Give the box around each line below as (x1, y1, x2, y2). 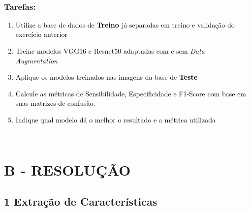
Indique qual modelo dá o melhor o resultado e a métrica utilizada (15, 114, 216, 124)
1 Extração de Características (4, 193, 157, 209)
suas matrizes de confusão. (15, 98, 95, 108)
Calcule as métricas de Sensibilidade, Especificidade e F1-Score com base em (15, 88, 247, 98)
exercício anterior (15, 29, 67, 39)
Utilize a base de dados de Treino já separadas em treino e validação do (15, 19, 235, 30)
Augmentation (15, 55, 58, 65)
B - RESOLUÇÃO (4, 160, 131, 180)
